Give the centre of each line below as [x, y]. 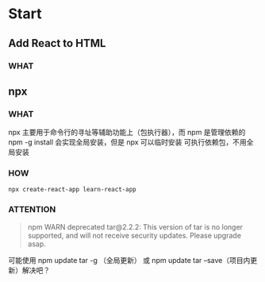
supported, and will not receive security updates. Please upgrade [134, 235]
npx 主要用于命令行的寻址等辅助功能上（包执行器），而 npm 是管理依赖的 [127, 133]
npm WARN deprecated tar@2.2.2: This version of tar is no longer [135, 226]
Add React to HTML [57, 43]
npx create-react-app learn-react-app [72, 190]
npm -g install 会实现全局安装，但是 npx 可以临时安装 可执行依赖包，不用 [128, 142]
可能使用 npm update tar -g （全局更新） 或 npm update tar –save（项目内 [129, 260]
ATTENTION [32, 210]
